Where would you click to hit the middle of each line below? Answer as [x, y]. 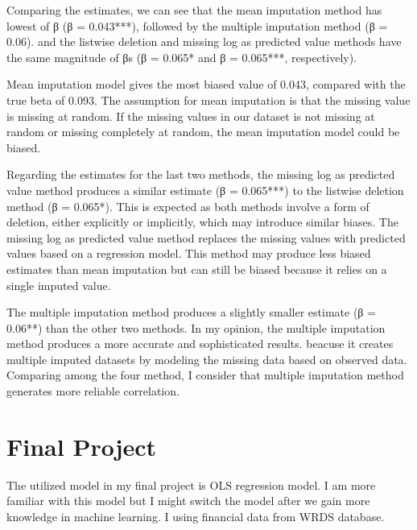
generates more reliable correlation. [93, 391]
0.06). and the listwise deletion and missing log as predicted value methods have [204, 41]
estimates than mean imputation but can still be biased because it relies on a [197, 269]
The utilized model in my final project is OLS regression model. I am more [191, 484]
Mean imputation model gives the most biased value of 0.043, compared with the [206, 84]
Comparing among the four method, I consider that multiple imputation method [205, 375]
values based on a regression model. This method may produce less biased [189, 253]
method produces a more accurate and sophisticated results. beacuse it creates [200, 344]
